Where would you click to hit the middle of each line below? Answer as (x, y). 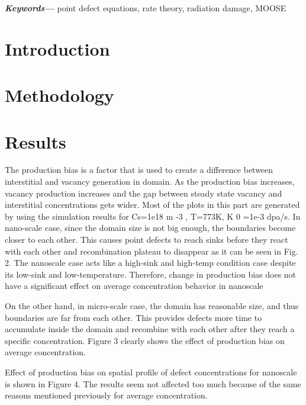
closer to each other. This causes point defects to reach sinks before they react (146, 240)
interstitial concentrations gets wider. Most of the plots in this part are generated (152, 205)
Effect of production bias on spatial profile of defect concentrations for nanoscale (151, 372)
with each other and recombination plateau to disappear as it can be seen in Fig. (152, 251)
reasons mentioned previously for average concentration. (106, 395)
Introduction (57, 48)
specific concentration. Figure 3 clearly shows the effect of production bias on (145, 340)
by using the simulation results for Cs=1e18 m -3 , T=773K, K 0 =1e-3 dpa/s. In (153, 216)
